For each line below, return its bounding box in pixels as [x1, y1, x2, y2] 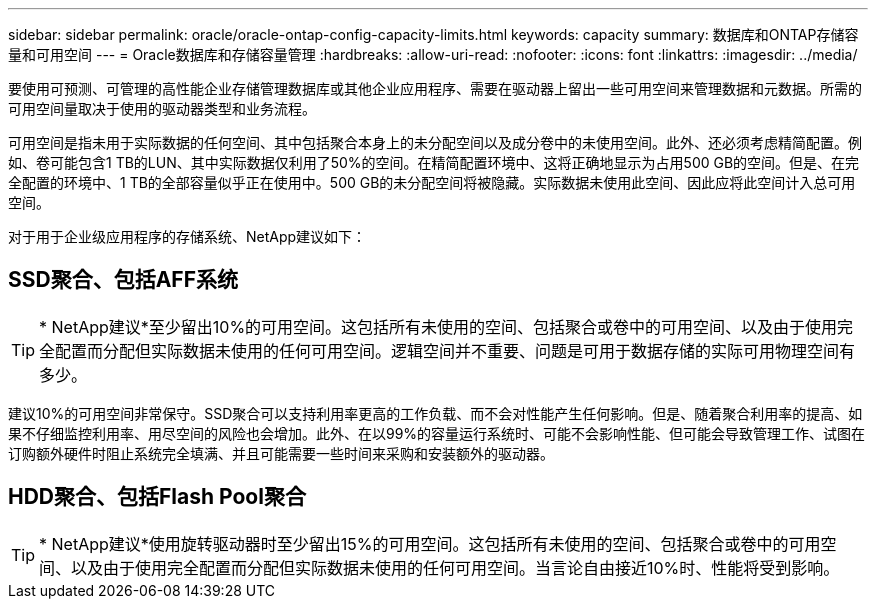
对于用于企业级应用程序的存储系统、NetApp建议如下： [8, 228, 367, 245]
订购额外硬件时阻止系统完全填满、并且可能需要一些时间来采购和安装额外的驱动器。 [8, 444, 554, 462]
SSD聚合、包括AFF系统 [8, 267, 238, 293]
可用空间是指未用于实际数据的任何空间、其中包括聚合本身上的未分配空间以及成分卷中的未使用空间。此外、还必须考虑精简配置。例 [8, 134, 862, 151]
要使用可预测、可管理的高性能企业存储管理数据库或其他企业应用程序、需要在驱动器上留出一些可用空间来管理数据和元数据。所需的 [8, 80, 862, 97]
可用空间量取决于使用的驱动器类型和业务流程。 [8, 100, 316, 117]
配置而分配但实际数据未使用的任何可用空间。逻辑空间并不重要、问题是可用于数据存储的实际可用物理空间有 [55, 340, 856, 361]
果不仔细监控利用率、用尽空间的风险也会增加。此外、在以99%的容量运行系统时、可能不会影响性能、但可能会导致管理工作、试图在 [8, 424, 866, 442]
